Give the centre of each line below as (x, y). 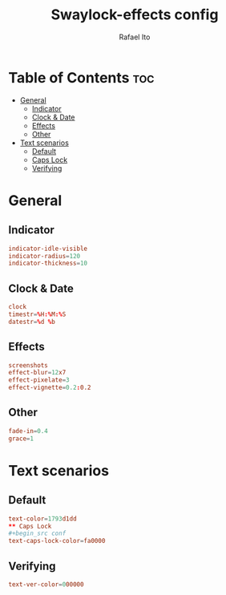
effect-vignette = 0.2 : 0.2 (50, 388)
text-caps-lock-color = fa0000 (57, 541)
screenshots (28, 365)
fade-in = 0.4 (28, 431)
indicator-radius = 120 (44, 256)
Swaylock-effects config (135, 15)
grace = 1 (21, 439)
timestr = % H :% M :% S (37, 314)
